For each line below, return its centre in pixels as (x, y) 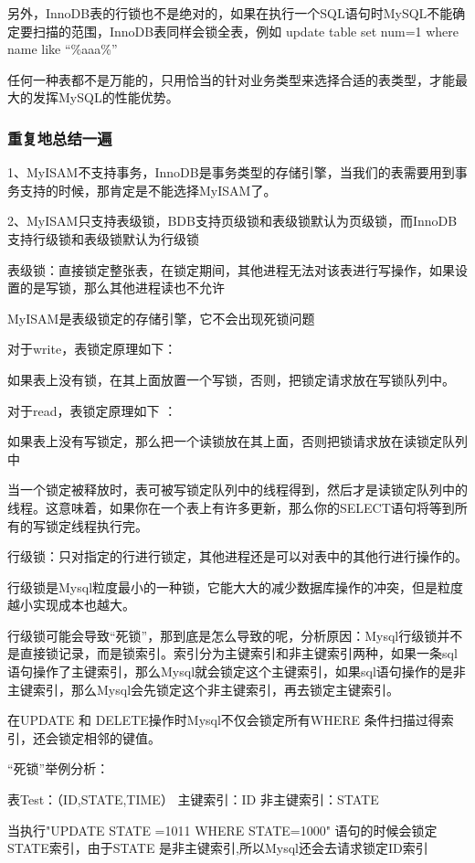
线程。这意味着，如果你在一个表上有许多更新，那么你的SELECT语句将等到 (231, 507)
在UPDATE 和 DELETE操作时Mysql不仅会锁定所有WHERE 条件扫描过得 (224, 720)
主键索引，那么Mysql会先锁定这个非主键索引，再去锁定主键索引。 (204, 689)
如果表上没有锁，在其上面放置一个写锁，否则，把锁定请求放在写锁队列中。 (231, 379)
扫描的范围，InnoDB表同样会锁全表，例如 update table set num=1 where (246, 31)
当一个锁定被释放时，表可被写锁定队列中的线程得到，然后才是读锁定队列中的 (237, 490)
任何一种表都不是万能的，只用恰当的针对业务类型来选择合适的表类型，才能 (231, 79)
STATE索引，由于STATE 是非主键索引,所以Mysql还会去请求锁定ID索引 (218, 848)
